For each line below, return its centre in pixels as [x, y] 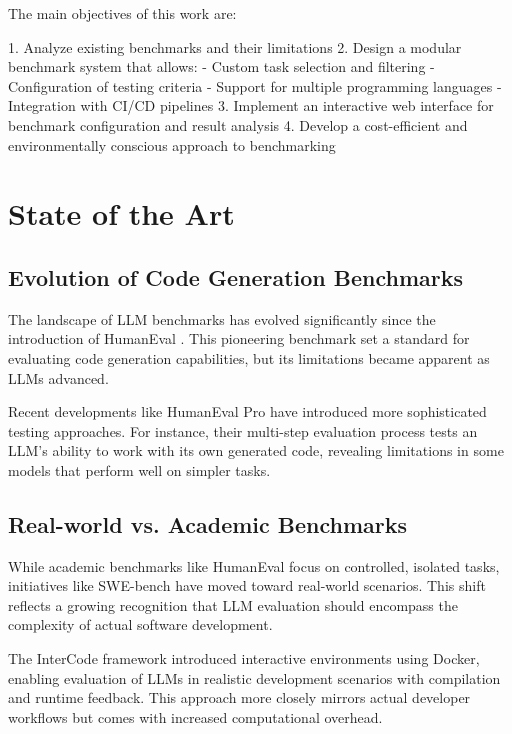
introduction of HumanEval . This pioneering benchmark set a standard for [239, 338]
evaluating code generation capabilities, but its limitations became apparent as [249, 357]
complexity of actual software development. [140, 624]
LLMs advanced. [58, 377]
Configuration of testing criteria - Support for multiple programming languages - [255, 85]
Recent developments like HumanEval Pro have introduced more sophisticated [247, 411]
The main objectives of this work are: [122, 13]
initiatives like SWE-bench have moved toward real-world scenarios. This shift [247, 585]
